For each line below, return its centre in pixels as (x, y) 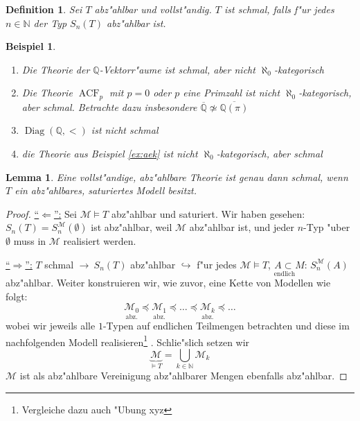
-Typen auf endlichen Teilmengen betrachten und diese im (226, 326)
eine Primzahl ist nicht (232, 93)
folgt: (17, 296)
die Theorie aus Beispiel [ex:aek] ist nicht (110, 154)
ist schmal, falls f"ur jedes (279, 9)
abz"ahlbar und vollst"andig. (153, 9)
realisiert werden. (100, 241)
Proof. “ (22, 213)
